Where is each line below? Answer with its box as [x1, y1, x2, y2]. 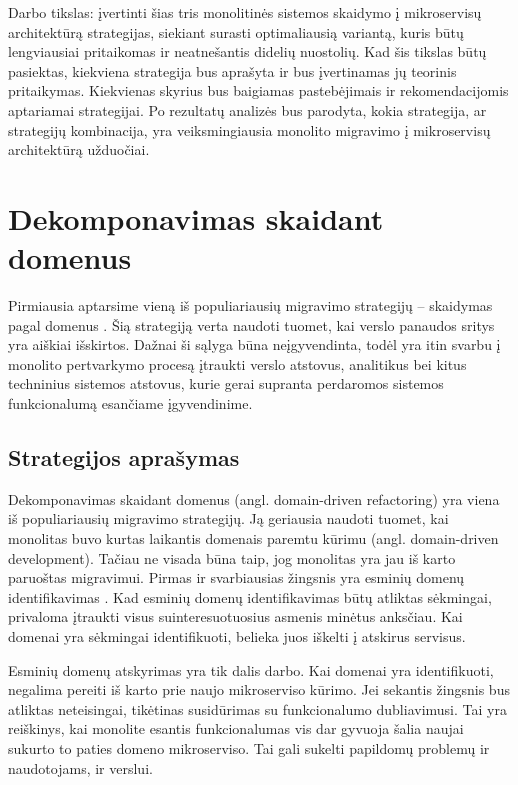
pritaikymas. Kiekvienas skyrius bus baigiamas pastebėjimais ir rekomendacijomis [8, 80, 509, 101]
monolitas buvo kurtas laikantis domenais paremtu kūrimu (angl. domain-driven [8, 528, 499, 549]
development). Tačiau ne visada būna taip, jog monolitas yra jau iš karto [8, 547, 456, 568]
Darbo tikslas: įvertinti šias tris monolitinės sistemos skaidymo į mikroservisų [8, 2, 482, 22]
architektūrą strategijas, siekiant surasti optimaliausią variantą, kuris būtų [8, 21, 464, 42]
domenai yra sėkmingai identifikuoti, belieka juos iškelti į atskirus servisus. [8, 625, 466, 646]
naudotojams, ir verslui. [8, 757, 153, 778]
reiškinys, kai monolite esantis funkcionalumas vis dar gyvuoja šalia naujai [8, 718, 464, 739]
